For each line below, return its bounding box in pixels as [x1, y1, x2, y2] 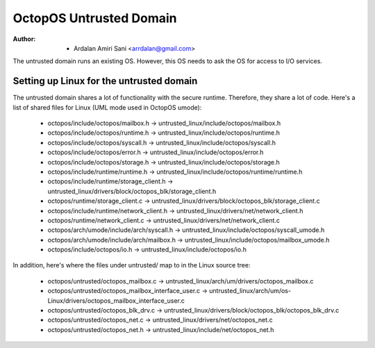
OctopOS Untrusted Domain [12, 10, 177, 26]
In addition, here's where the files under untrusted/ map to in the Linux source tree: [12, 261, 251, 270]
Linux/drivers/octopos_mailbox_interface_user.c [47, 296, 185, 305]
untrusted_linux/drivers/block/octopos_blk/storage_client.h [47, 187, 217, 195]
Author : [12, 35, 36, 43]
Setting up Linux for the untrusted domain [12, 75, 198, 87]
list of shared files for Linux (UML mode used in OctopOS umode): [12, 103, 202, 111]
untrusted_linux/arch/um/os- [209, 287, 292, 295]
